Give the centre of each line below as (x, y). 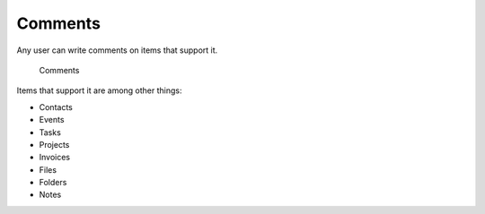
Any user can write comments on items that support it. (117, 50)
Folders (53, 183)
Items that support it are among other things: (99, 90)
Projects (54, 144)
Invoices (55, 158)
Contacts (56, 107)
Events (52, 120)
